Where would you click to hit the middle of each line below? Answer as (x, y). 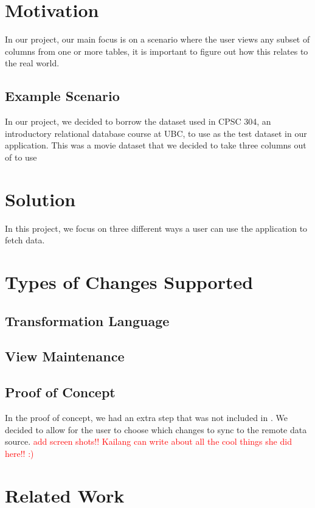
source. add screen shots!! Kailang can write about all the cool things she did (148, 441)
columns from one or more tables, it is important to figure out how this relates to (157, 51)
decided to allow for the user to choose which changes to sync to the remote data (156, 429)
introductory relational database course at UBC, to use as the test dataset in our (156, 133)
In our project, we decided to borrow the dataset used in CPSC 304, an (138, 121)
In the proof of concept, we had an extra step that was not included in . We (146, 417)
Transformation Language (87, 320)
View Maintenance (65, 356)
